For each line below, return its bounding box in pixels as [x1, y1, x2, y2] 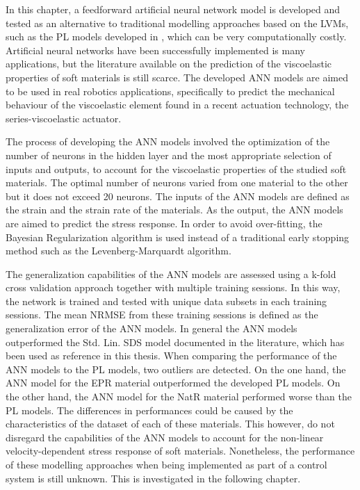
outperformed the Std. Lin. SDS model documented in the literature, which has [6, 334, 345, 349]
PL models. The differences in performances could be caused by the [6, 402, 293, 417]
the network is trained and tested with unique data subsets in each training [6, 293, 327, 308]
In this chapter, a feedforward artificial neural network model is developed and [6, 2, 341, 16]
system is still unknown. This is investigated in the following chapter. [6, 471, 301, 485]
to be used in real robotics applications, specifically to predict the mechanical [6, 83, 335, 98]
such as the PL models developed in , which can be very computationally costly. [6, 29, 347, 44]
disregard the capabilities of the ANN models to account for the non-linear [6, 430, 324, 444]
